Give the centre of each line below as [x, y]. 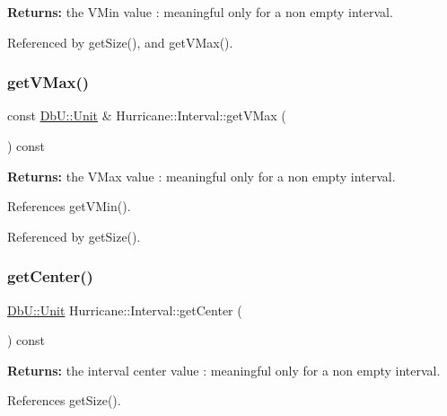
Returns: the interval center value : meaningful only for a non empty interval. [224, 370]
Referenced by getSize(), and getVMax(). [120, 42]
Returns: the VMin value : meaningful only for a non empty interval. [200, 12]
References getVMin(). [69, 206]
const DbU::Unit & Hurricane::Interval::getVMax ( [147, 115]
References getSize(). [64, 400]
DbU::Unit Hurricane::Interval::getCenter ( [125, 310]
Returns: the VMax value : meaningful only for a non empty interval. [202, 176]
